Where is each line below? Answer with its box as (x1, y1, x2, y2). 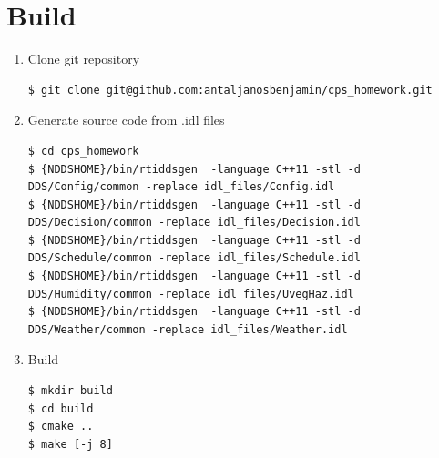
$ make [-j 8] (27, 437, 113, 451)
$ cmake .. (27, 420, 94, 433)
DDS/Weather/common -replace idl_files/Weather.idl (27, 322, 348, 336)
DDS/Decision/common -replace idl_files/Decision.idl (27, 216, 361, 229)
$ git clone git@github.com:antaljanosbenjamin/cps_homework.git (27, 83, 433, 97)
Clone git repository (27, 49, 140, 68)
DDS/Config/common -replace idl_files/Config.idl (27, 180, 335, 194)
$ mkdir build (27, 384, 113, 398)
